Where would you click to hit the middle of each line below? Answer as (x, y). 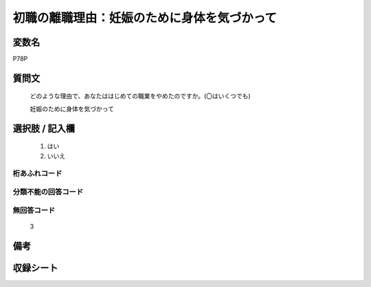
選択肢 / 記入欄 (44, 128)
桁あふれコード (37, 174)
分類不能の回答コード (48, 192)
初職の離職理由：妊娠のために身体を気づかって (145, 18)
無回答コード (34, 210)
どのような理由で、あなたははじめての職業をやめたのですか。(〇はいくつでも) (140, 96)
